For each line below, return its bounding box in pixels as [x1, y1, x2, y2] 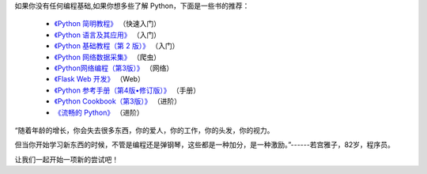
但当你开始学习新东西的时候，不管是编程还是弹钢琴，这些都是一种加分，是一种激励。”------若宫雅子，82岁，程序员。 [14, 140, 395, 149]
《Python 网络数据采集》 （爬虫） [54, 52, 161, 62]
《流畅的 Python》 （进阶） [54, 108, 144, 117]
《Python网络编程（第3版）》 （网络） [54, 63, 174, 73]
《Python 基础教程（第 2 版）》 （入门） [54, 41, 179, 51]
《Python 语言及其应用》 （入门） [54, 30, 161, 40]
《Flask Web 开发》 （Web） [54, 74, 145, 84]
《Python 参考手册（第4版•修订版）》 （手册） [54, 85, 201, 95]
